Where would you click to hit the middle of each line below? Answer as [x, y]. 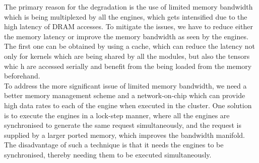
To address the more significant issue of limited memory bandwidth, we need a [125, 85]
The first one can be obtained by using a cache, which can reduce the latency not [129, 46]
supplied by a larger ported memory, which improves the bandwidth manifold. [124, 135]
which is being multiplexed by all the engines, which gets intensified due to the [126, 16]
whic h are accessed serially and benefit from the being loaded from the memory [128, 66]
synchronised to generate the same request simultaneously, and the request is [123, 125]
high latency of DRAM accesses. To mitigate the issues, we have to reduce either [128, 26]
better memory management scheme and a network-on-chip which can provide [125, 95]
